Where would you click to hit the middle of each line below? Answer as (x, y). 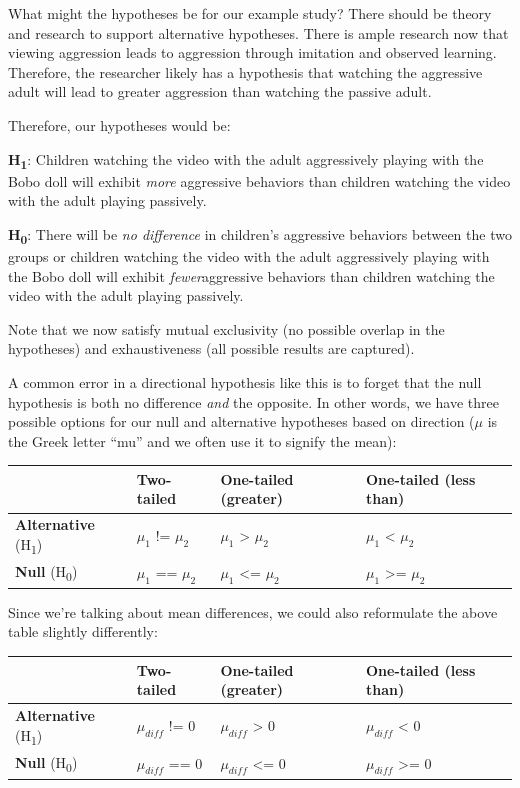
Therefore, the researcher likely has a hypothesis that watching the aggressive (245, 71)
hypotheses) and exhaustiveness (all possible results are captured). (211, 348)
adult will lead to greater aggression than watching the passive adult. (220, 91)
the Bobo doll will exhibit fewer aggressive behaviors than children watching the (251, 275)
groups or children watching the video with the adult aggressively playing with (249, 256)
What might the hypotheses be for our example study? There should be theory (250, 13)
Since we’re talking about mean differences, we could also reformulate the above (253, 611)
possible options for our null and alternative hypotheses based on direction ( (241, 421)
